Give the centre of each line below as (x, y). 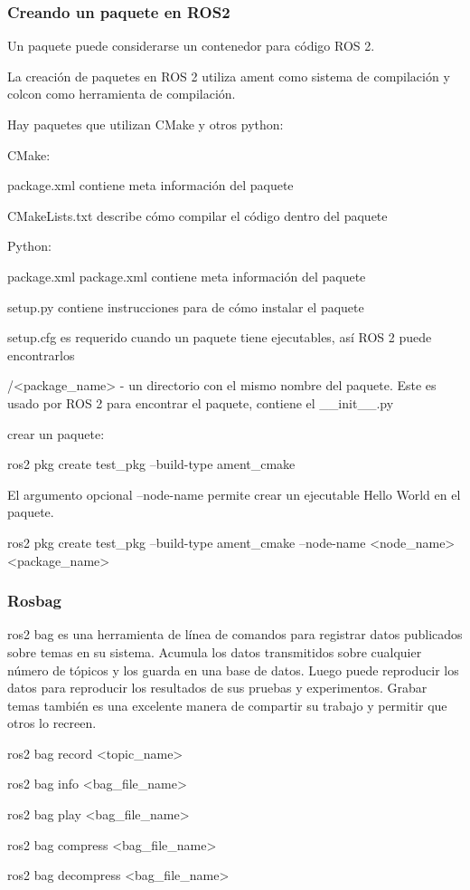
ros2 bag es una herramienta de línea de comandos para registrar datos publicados (235, 634)
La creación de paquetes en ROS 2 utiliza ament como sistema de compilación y (229, 76)
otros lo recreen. (52, 723)
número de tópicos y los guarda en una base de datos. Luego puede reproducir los (233, 670)
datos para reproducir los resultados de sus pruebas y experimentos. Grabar (217, 688)
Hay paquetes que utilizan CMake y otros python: (146, 124)
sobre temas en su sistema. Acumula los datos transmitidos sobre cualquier (215, 651)
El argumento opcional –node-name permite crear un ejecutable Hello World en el (234, 494)
